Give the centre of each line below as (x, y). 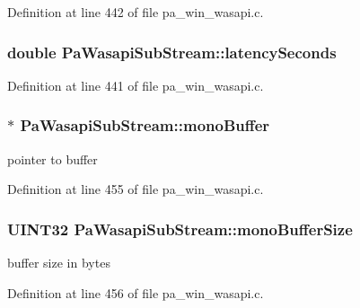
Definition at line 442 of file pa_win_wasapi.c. (136, 12)
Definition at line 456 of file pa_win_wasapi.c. (136, 292)
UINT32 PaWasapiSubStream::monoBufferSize (180, 229)
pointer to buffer (53, 158)
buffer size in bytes (59, 263)
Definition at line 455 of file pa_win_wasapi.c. (136, 189)
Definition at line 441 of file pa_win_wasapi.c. (136, 85)
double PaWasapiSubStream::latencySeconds (172, 52)
